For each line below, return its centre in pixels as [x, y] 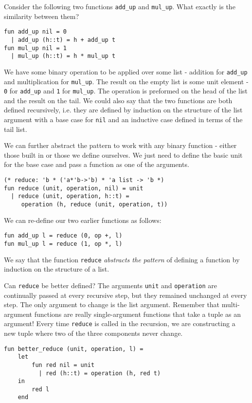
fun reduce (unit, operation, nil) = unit [74, 188]
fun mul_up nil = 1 [35, 48]
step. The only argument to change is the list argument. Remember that [112, 304]
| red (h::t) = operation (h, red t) [100, 373]
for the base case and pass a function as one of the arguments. [97, 164]
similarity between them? [42, 16]
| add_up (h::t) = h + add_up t [63, 40]
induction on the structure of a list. [57, 269]
